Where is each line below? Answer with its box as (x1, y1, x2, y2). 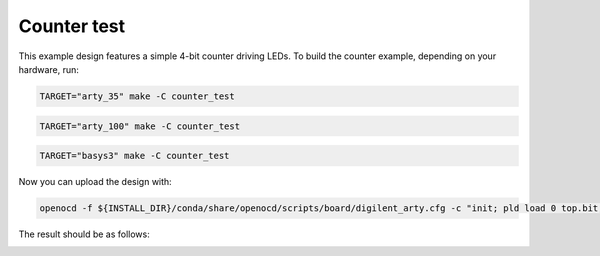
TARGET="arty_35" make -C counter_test (39, 90, 235, 102)
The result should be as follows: (18, 228, 150, 240)
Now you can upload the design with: (18, 176, 172, 188)
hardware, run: (18, 63, 80, 75)
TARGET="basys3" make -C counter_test (39, 150, 230, 162)
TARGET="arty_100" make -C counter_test (39, 120, 240, 132)
